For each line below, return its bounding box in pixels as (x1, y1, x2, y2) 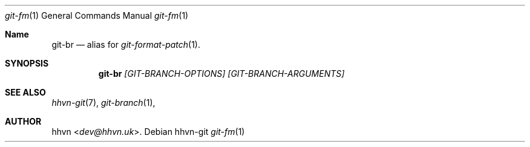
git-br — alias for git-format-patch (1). (51, 39, 201, 50)
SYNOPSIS (5, 58, 49, 68)
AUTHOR (5, 116, 42, 126)
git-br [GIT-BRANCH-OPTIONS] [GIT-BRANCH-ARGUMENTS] (98, 68, 345, 79)
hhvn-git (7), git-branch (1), (51, 97, 155, 108)
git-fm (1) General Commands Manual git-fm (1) (5, 10, 189, 21)
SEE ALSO (5, 87, 46, 97)
